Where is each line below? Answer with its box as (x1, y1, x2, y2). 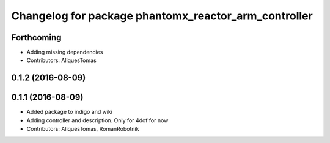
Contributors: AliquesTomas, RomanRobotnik (26, 125, 139, 133)
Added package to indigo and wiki (26, 108, 113, 116)
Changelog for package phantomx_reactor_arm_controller (11, 9, 313, 23)
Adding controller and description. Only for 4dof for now (26, 116, 169, 124)
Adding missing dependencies (26, 49, 103, 56)
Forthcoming (11, 32, 62, 43)
